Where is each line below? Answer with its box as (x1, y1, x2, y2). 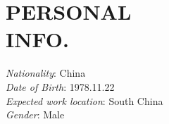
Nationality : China (6, 66, 86, 80)
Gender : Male (6, 107, 65, 122)
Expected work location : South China (6, 93, 163, 108)
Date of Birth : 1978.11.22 (6, 79, 115, 94)
